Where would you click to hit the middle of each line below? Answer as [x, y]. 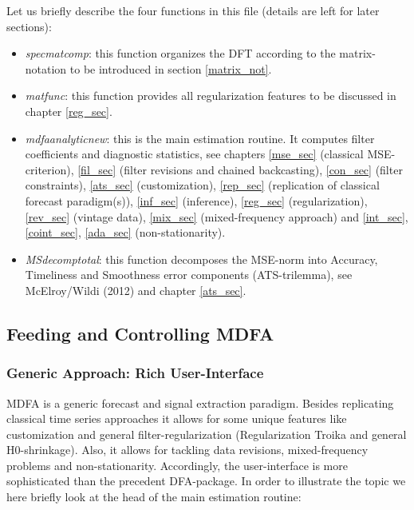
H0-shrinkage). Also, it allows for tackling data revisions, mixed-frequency [187, 450]
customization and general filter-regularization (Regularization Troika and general [207, 434]
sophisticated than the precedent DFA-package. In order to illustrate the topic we [206, 481]
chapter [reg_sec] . [69, 111]
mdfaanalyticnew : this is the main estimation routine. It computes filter [200, 138]
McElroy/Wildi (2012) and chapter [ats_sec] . [136, 290]
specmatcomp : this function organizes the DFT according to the [180, 53]
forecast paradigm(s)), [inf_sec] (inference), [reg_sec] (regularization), [196, 200]
